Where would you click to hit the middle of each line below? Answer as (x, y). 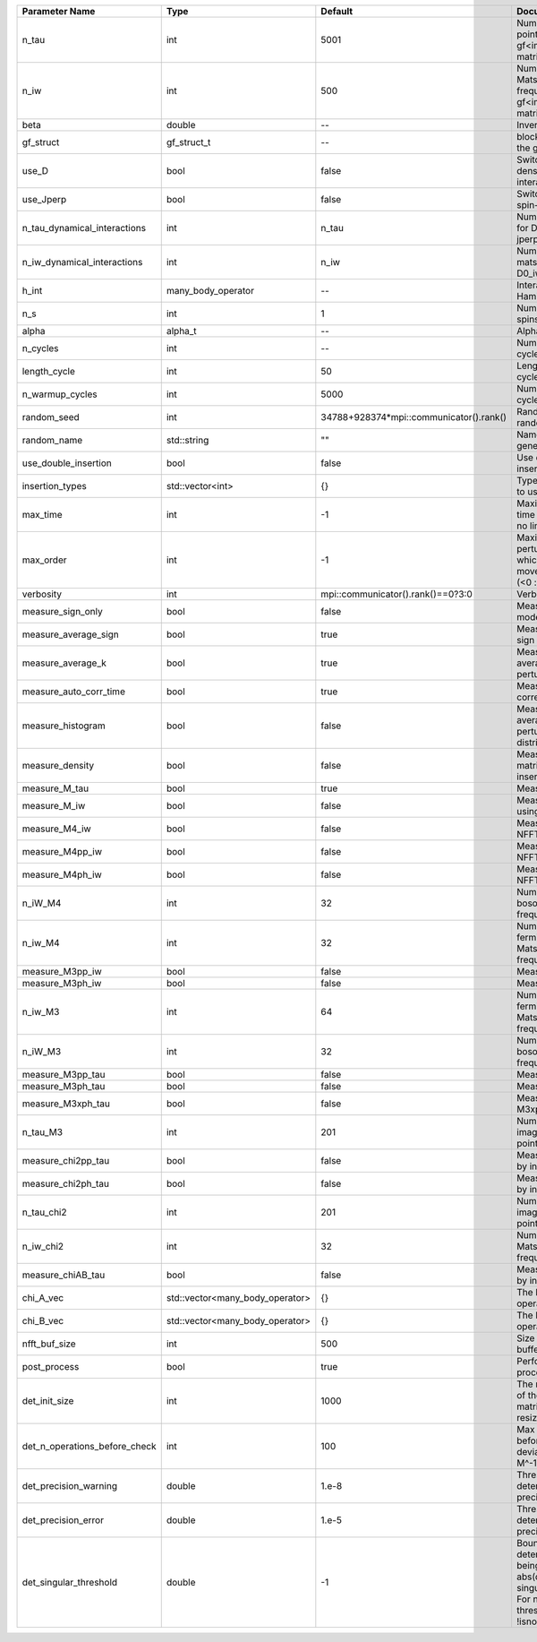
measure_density (58, 765)
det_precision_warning (70, 1486)
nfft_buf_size (49, 1344)
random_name (52, 440)
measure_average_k (64, 663)
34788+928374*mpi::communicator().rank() (414, 417)
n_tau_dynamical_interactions (84, 228)
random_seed (51, 417)
